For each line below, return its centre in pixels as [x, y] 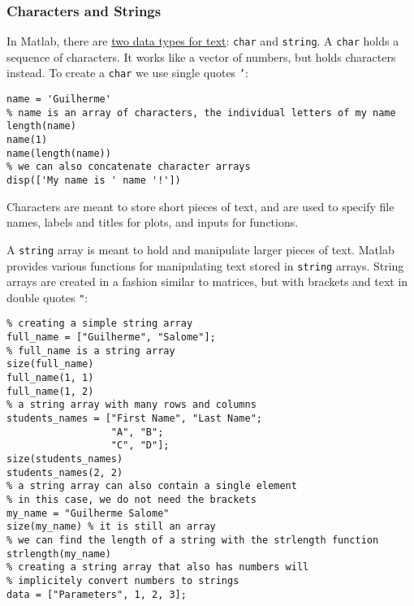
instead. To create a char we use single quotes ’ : [127, 73]
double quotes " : [47, 297]
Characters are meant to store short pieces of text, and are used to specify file [201, 206]
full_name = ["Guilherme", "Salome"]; [111, 338]
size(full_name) [50, 364]
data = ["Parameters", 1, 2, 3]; [97, 594]
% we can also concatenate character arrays [129, 167]
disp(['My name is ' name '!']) [94, 181]
